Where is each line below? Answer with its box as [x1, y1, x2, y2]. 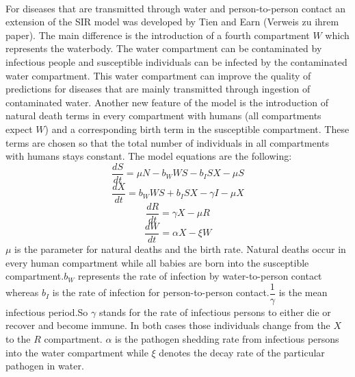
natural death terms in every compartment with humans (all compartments [5, 108, 321, 123]
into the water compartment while [5, 345, 148, 359]
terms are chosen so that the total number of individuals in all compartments [5, 135, 330, 149]
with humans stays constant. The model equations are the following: [5, 149, 292, 163]
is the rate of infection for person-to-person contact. [52, 285, 269, 300]
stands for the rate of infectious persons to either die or [98, 304, 331, 319]
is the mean [278, 285, 328, 300]
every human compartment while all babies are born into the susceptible [5, 255, 309, 269]
